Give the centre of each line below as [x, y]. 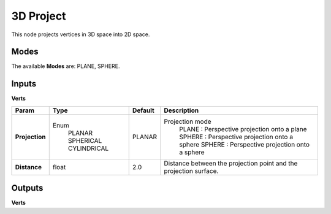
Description [181, 110]
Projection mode [188, 121]
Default [143, 110]
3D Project [39, 16]
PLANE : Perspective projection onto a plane [243, 129]
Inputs [24, 84]
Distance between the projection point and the [231, 163]
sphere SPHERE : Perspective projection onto [244, 144]
